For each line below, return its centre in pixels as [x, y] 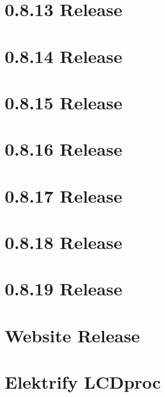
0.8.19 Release [64, 289]
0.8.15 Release [64, 102]
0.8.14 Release [64, 56]
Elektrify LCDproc [83, 382]
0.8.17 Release [64, 195]
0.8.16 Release [64, 149]
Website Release [72, 335]
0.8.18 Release [64, 242]
